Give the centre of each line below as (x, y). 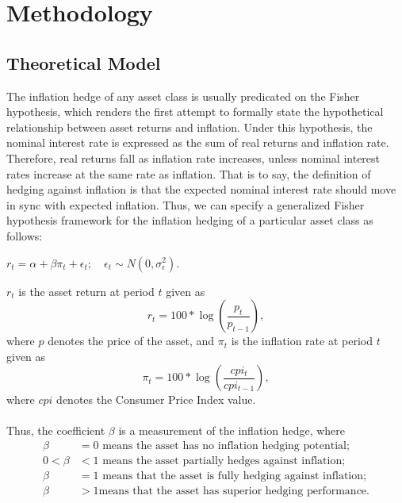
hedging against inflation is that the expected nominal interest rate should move (201, 189)
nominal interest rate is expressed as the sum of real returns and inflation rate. (198, 142)
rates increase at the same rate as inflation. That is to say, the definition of (189, 173)
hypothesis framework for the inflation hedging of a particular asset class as (190, 220)
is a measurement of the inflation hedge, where (232, 430)
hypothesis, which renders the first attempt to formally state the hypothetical (195, 111)
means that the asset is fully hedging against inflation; (234, 476)
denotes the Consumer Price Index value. (156, 399)
